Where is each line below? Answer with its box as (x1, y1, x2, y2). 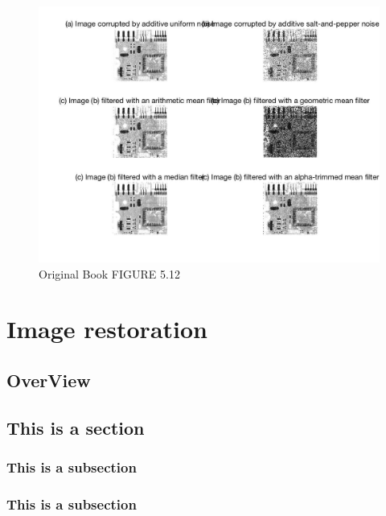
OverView (6, 367, 91, 392)
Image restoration (6, 312, 207, 345)
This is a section (6, 415, 145, 440)
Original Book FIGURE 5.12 (39, 265, 180, 282)
